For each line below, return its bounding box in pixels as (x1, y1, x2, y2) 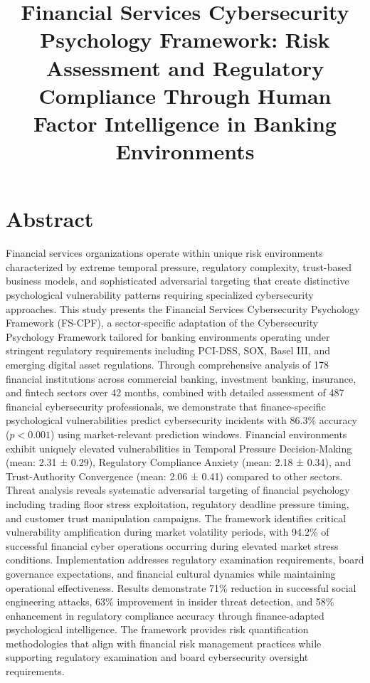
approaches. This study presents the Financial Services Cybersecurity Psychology (6, 301, 360, 316)
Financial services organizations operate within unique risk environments (6, 245, 323, 260)
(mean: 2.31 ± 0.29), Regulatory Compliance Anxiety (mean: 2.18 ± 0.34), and (6, 455, 351, 470)
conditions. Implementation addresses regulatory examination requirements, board (6, 552, 364, 567)
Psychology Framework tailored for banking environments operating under (6, 329, 330, 344)
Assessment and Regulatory (46, 53, 324, 82)
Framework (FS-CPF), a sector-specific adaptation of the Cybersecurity (6, 315, 319, 330)
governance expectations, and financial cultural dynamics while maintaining (6, 566, 336, 581)
